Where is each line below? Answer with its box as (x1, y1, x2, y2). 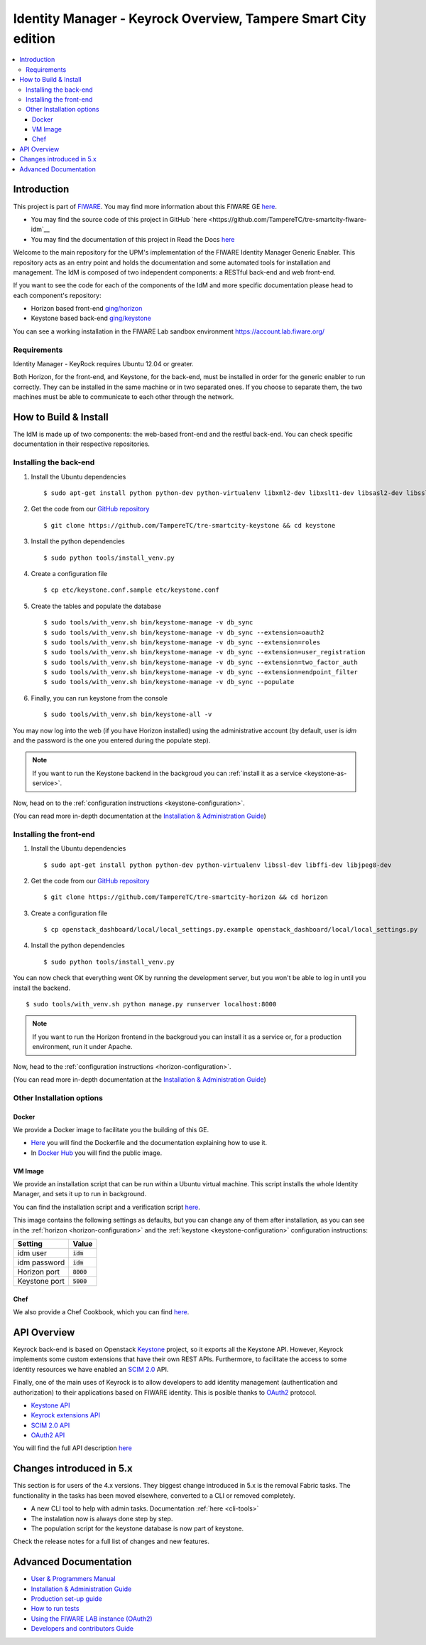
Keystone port (17, 1277, 65, 1287)
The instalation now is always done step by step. (31, 1514, 173, 1523)
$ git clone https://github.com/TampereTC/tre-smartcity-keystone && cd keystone (43, 521, 336, 529)
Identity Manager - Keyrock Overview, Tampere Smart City (13, 11, 367, 26)
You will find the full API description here (13, 1444, 133, 1452)
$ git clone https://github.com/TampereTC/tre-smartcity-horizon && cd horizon (43, 893, 328, 901)
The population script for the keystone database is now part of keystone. (31, 1524, 244, 1533)
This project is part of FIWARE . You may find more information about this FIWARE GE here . (13, 202, 277, 211)
